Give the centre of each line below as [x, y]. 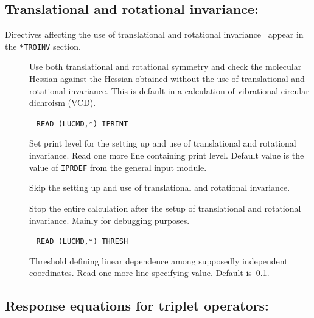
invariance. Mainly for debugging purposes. [110, 220]
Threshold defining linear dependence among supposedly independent [159, 261]
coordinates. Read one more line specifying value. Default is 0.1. [149, 273]
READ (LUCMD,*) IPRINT [82, 124]
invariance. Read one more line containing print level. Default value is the [167, 155]
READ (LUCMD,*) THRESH [82, 242]
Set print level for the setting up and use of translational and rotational [163, 143]
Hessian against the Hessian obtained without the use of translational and [167, 79]
